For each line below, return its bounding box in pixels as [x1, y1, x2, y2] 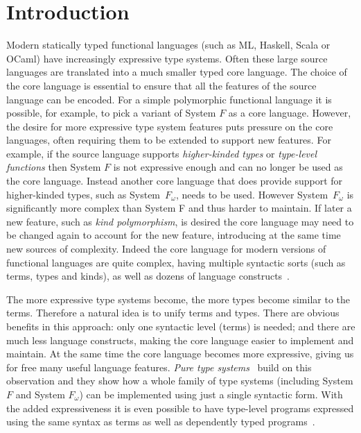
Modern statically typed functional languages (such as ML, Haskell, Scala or [6, 37, 331, 52]
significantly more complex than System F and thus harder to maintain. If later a [6, 201, 352, 215]
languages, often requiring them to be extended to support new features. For [6, 133, 331, 147]
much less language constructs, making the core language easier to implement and [6, 332, 354, 347]
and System [15, 387, 65, 401]
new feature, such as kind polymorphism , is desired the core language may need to [6, 214, 354, 228]
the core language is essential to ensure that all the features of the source [6, 78, 317, 92]
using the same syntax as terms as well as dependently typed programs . [6, 414, 315, 429]
